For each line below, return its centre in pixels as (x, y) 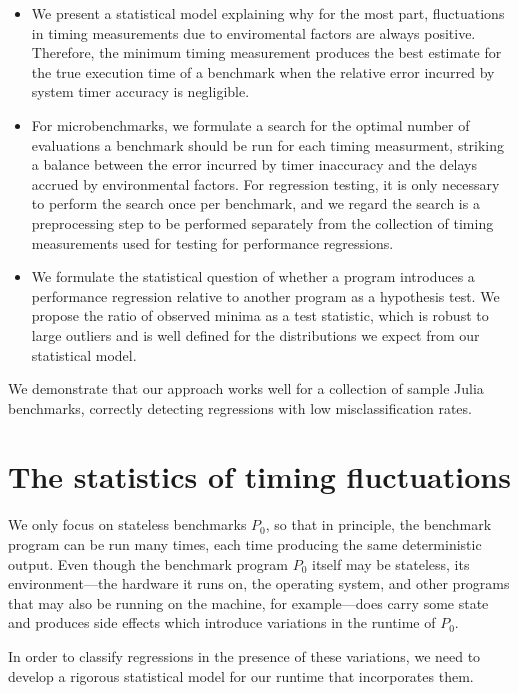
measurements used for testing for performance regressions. (212, 242)
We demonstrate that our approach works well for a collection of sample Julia (246, 388)
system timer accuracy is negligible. (140, 91)
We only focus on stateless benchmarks (127, 524)
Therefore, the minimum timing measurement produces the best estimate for (266, 52)
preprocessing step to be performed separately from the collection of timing (262, 222)
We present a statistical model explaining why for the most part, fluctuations (268, 13)
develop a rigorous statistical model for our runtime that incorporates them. (241, 675)
